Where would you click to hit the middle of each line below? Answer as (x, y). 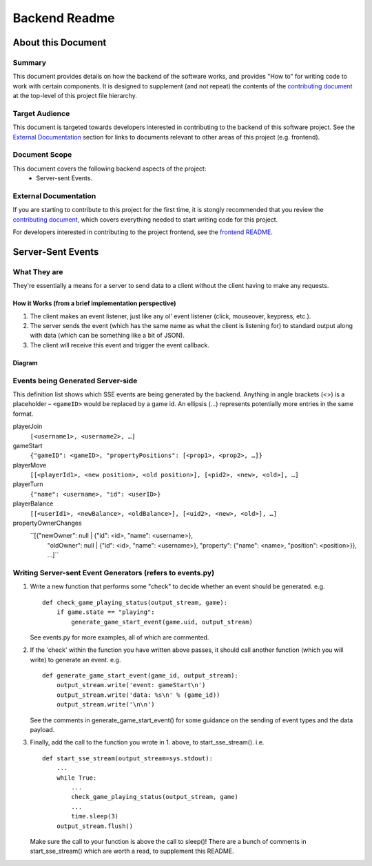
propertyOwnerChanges (47, 523)
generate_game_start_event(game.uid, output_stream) (162, 622)
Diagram (25, 363)
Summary (30, 62)
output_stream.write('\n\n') (105, 705)
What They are (38, 271)
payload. (42, 730)
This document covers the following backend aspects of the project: (110, 169)
